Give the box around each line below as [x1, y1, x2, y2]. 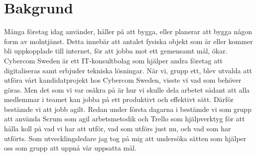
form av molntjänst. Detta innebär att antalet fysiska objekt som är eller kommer [4, 36, 253, 46]
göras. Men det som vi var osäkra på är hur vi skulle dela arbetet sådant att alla [4, 84, 250, 95]
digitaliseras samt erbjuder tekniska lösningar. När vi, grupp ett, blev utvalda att [4, 65, 253, 75]
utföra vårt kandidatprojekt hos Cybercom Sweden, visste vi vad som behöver [4, 75, 242, 85]
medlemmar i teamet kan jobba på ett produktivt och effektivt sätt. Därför [4, 94, 234, 104]
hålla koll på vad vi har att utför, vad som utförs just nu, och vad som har [4, 123, 231, 134]
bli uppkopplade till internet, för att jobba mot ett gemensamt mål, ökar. [4, 46, 228, 56]
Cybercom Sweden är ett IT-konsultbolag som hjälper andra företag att [4, 55, 223, 65]
